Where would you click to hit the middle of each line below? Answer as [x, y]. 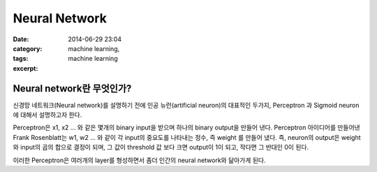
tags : [21, 59]
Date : [21, 39]
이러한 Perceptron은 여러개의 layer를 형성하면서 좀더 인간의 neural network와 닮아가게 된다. [139, 160]
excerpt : [25, 68]
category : [28, 48]
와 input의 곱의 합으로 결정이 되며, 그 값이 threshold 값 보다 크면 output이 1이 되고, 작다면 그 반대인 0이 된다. [161, 148]
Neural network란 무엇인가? [72, 88]
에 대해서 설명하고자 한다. [47, 115]
